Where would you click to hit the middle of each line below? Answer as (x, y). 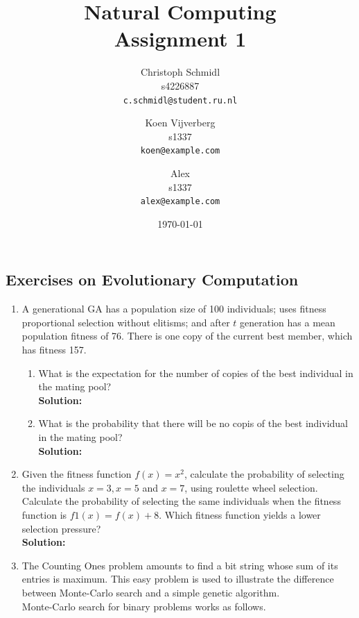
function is (44, 514)
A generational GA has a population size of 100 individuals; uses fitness (174, 309)
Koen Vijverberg (180, 123)
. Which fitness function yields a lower (240, 514)
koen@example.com (180, 151)
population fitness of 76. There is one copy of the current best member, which (187, 336)
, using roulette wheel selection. (251, 487)
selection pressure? (61, 528)
